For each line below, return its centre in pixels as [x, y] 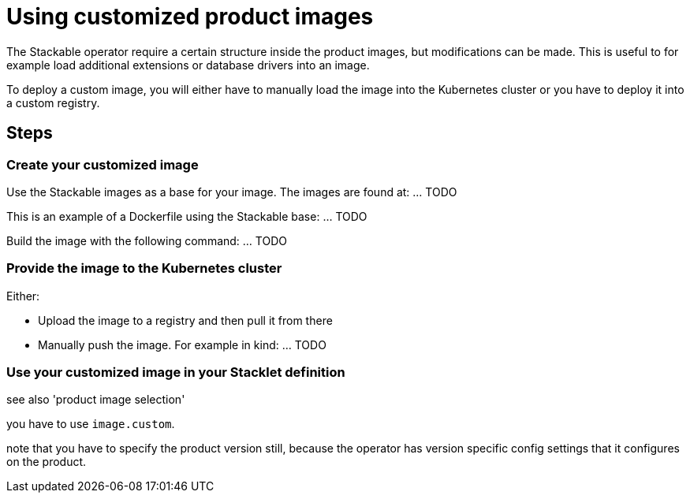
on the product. [47, 462]
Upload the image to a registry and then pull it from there [185, 320]
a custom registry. [53, 102]
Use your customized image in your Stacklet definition [176, 372]
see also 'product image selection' [96, 400]
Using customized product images [190, 17]
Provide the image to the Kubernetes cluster [144, 268]
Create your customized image [103, 164]
